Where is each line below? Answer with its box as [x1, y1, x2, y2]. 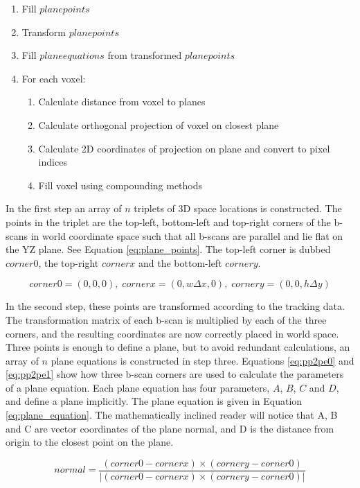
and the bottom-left [138, 255, 222, 270]
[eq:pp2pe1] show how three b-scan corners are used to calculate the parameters [6, 367, 344, 381]
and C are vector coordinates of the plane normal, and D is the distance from [6, 421, 334, 435]
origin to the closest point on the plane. [6, 435, 174, 449]
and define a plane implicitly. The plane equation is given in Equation [6, 394, 303, 408]
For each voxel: [21, 71, 86, 85]
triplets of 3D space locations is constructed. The [134, 201, 342, 216]
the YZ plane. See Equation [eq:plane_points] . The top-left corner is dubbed [6, 242, 331, 256]
